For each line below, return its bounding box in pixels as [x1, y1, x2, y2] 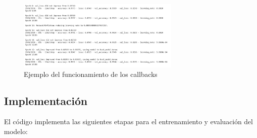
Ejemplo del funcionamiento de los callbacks [24, 69, 157, 79]
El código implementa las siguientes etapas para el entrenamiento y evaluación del [4, 116, 253, 127]
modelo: [4, 126, 28, 136]
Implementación [4, 93, 88, 108]
